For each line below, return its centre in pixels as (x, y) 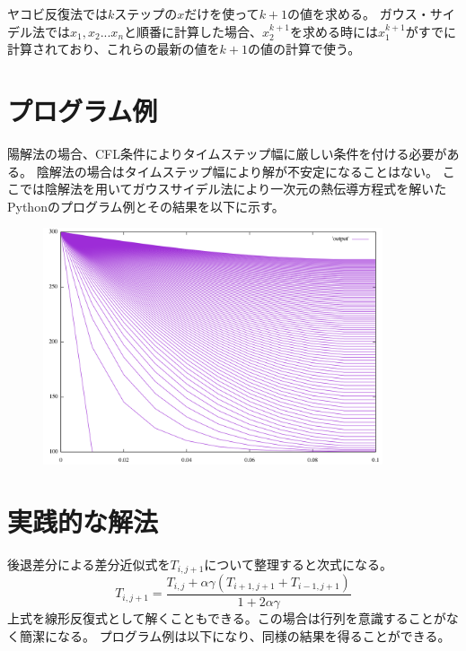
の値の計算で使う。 (304, 49)
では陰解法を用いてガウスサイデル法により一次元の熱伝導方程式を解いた (233, 189)
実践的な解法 (83, 521)
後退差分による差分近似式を (89, 564)
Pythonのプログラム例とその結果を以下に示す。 (146, 206)
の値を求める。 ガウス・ (359, 13)
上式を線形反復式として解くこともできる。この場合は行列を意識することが (227, 618)
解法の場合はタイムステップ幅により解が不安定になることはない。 (244, 171)
